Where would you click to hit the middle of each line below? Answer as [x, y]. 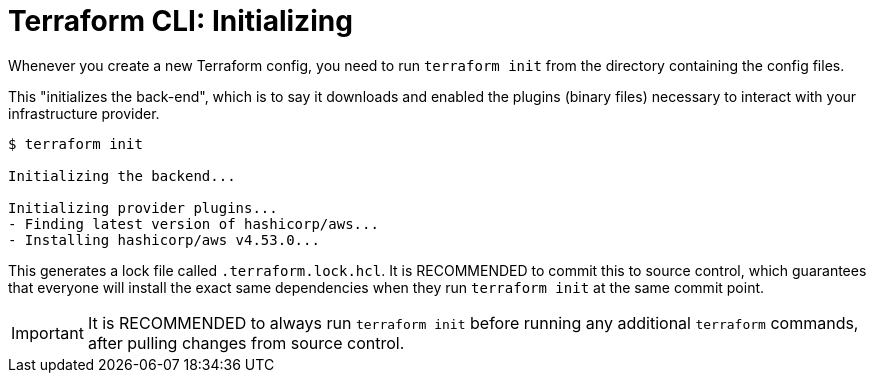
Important [47, 332]
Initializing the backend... [122, 175]
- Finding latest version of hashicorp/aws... [193, 223]
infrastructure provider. [84, 113]
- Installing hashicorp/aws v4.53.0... [164, 239]
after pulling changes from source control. [246, 342]
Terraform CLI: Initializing [180, 21]
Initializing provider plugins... [143, 207]
